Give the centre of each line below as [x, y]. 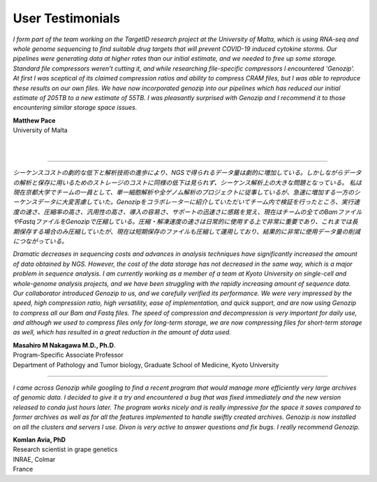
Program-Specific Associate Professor [68, 355]
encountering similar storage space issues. [75, 108]
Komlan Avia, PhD [39, 440]
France [23, 469]
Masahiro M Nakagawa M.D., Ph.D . [64, 345]
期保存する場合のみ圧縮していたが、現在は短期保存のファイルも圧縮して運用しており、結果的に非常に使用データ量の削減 [187, 232]
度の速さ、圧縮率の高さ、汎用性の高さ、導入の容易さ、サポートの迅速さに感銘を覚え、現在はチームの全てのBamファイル [187, 212]
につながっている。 [40, 241]
